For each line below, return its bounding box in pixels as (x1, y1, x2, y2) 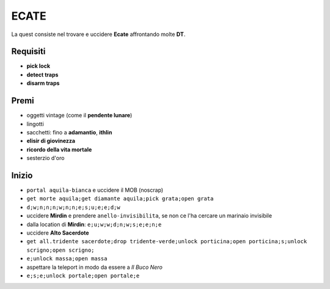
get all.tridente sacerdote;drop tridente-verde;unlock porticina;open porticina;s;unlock (26, 238, 307, 245)
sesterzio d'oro (26, 155, 65, 162)
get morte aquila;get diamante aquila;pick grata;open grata (26, 196, 214, 202)
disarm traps (26, 79, 60, 87)
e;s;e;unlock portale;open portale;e (26, 272, 140, 279)
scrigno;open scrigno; (26, 246, 95, 254)
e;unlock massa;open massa (26, 255, 108, 262)
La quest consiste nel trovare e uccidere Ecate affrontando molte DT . (11, 31, 186, 38)
